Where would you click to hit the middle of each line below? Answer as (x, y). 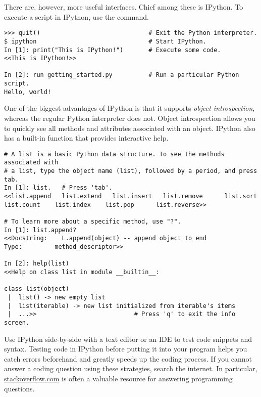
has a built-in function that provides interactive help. (86, 138)
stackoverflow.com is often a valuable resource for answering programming (118, 378)
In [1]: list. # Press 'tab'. (58, 188)
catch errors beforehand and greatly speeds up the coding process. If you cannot (128, 358)
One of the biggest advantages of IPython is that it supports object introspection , (129, 108)
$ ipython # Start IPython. (105, 41)
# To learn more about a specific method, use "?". (93, 222)
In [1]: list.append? (40, 230)
